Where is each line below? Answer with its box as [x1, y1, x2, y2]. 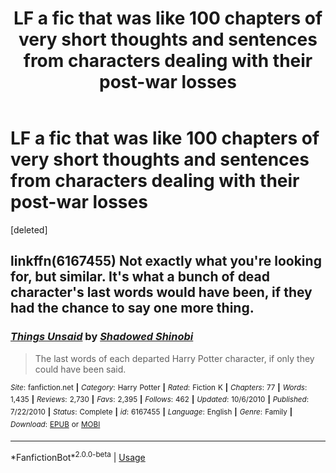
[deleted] [10, 223, 48, 236]
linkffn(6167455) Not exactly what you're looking [10, 253, 322, 270]
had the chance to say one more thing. [10, 300, 255, 317]
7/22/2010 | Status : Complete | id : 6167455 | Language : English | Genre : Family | [10, 407, 293, 417]
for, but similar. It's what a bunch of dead [10, 268, 271, 286]
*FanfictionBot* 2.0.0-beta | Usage [10, 450, 146, 463]
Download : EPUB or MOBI [10, 419, 101, 429]
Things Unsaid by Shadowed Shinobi [10, 330, 194, 344]
